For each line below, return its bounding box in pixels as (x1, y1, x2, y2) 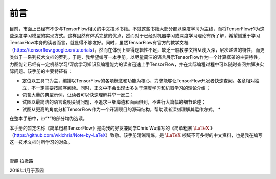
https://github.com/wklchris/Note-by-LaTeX (14, 132, 106, 138)
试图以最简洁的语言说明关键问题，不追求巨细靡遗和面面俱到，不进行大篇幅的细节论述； (22, 99, 206, 105)
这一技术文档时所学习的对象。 (9, 139, 73, 145)
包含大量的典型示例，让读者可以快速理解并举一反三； (22, 92, 134, 98)
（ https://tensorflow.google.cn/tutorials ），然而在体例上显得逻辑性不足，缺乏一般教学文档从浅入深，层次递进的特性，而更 (9, 46, 265, 53)
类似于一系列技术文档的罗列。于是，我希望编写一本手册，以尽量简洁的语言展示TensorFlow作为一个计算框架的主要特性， (9, 54, 263, 60)
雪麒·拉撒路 (9, 158, 34, 164)
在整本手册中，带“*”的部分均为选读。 (9, 115, 88, 122)
